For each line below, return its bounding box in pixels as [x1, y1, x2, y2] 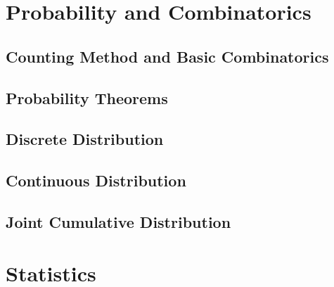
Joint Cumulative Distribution [6, 210, 231, 232]
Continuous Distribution [6, 170, 186, 191]
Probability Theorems [6, 87, 168, 108]
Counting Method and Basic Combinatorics [6, 45, 329, 67]
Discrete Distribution [6, 128, 164, 150]
